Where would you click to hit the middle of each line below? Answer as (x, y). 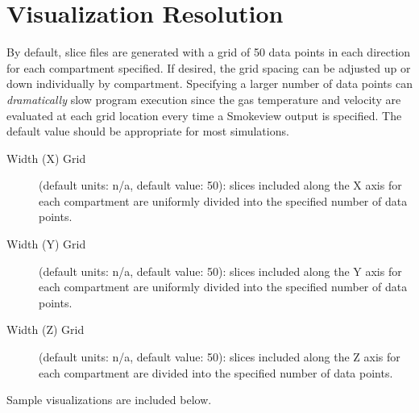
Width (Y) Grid (46, 244)
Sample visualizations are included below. (109, 400)
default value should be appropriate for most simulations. (148, 131)
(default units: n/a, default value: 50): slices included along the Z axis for (220, 357)
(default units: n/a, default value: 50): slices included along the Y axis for (220, 271)
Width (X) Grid (46, 158)
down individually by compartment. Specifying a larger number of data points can (209, 83)
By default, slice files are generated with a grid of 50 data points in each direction (209, 52)
